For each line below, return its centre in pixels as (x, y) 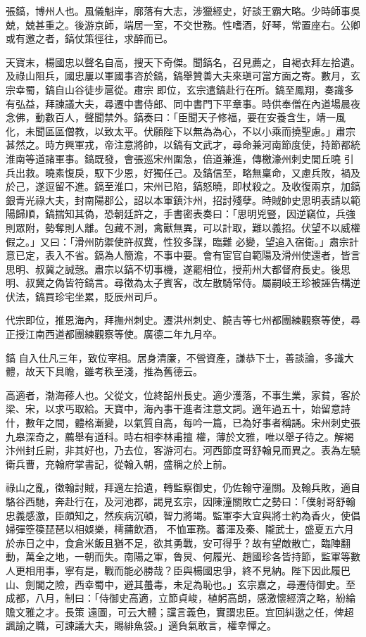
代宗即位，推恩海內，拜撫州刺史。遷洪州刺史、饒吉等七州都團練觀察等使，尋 (183, 320)
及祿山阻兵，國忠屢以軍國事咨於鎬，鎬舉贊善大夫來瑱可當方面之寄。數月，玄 (183, 76)
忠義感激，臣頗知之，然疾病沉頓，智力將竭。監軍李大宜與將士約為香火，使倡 (183, 515)
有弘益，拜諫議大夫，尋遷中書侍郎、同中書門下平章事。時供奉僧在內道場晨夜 (183, 103)
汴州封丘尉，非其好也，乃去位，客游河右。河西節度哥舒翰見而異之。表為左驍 (183, 450)
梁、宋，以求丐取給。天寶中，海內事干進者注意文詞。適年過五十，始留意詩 (178, 409)
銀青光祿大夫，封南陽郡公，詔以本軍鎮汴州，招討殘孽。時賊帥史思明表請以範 (183, 200)
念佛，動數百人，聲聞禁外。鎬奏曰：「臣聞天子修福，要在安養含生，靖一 (171, 117)
